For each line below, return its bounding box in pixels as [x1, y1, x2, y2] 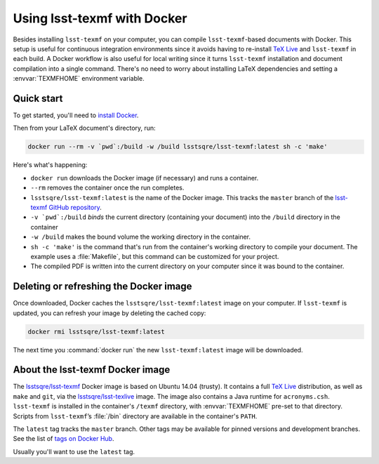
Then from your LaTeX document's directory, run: [13, 124, 156, 133]
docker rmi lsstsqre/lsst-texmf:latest [27, 327, 165, 336]
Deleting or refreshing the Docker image [13, 281, 192, 293]
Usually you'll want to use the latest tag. [13, 447, 135, 456]
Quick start [13, 92, 63, 105]
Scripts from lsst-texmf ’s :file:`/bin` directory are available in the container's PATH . [13, 411, 258, 420]
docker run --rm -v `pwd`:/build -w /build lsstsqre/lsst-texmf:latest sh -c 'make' [27, 142, 328, 151]
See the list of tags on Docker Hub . [13, 435, 114, 443]
